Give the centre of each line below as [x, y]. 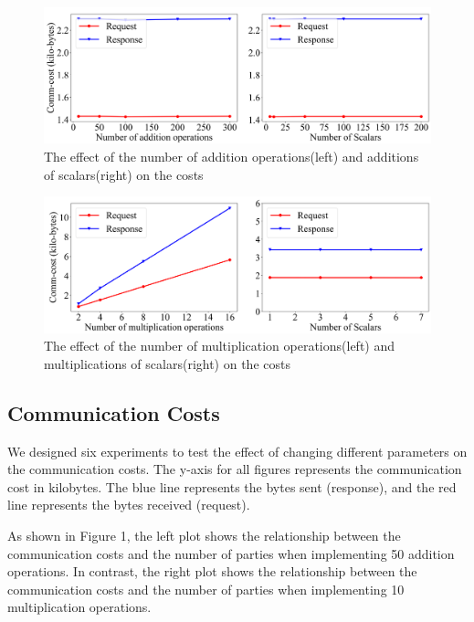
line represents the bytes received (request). [129, 505]
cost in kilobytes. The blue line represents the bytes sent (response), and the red [232, 486]
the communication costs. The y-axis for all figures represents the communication [235, 469]
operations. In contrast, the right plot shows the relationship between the [212, 571]
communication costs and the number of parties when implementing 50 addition [231, 553]
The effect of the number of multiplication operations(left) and [220, 346]
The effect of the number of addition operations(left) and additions [232, 157]
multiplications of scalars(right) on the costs [167, 363]
